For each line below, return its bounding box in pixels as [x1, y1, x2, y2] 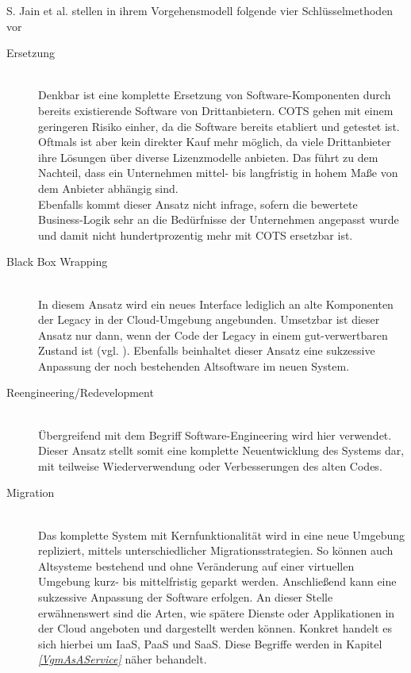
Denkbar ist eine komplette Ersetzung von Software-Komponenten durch [38, 87, 391, 103]
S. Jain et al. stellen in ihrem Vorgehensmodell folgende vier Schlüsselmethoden [6, 2, 394, 18]
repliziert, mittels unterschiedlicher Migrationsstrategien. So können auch [38, 542, 394, 559]
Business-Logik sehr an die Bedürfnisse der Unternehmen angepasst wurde [38, 211, 399, 228]
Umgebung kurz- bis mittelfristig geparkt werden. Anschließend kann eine [38, 573, 397, 590]
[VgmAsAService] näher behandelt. [38, 651, 207, 667]
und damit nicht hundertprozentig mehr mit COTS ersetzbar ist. [38, 226, 353, 243]
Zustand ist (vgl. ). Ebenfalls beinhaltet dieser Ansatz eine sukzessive [38, 342, 375, 359]
